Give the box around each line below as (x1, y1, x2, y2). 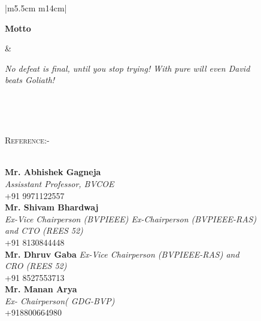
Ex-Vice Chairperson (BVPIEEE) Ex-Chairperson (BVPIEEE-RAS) (5, 212, 257, 225)
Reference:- (5, 134, 50, 146)
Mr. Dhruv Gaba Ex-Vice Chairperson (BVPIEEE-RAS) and (5, 247, 239, 260)
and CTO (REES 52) (5, 224, 83, 237)
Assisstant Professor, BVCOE (5, 177, 114, 189)
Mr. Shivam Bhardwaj (5, 201, 99, 213)
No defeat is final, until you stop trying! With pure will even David (5, 62, 250, 74)
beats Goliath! (5, 74, 55, 86)
